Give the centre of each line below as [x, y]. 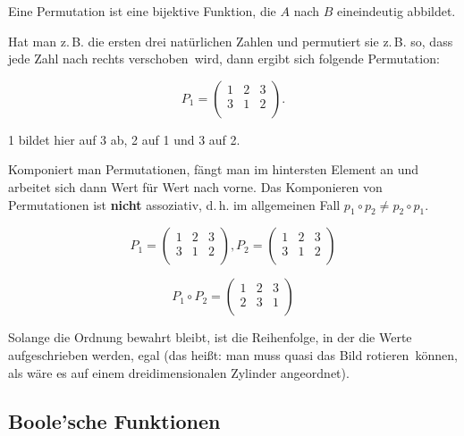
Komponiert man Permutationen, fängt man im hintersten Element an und [214, 169]
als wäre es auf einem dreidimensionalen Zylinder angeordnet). [179, 372]
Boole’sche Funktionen [114, 420]
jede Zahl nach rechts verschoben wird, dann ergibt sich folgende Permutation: [224, 59]
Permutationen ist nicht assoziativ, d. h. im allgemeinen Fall [174, 204]
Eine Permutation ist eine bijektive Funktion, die [142, 11]
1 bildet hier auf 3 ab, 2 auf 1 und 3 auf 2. [124, 139]
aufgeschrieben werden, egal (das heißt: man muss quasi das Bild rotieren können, [233, 354]
